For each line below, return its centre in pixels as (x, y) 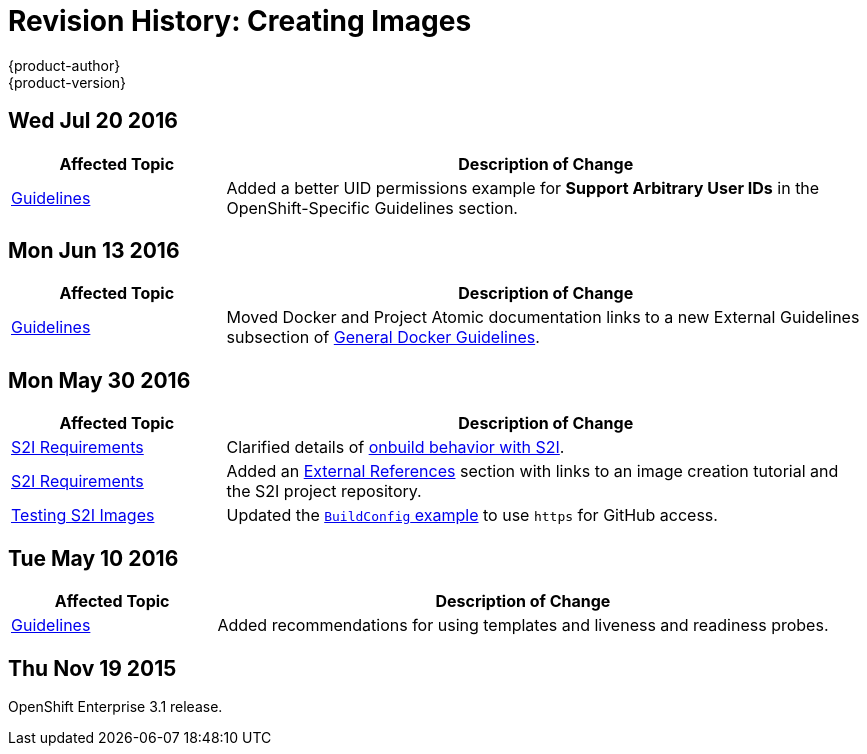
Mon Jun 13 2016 (94, 251)
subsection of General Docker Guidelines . (383, 337)
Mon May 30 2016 (99, 380)
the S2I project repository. (324, 491)
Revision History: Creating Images (240, 21)
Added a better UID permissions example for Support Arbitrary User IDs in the (523, 187)
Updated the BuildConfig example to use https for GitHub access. (472, 515)
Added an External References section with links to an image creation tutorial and (532, 471)
